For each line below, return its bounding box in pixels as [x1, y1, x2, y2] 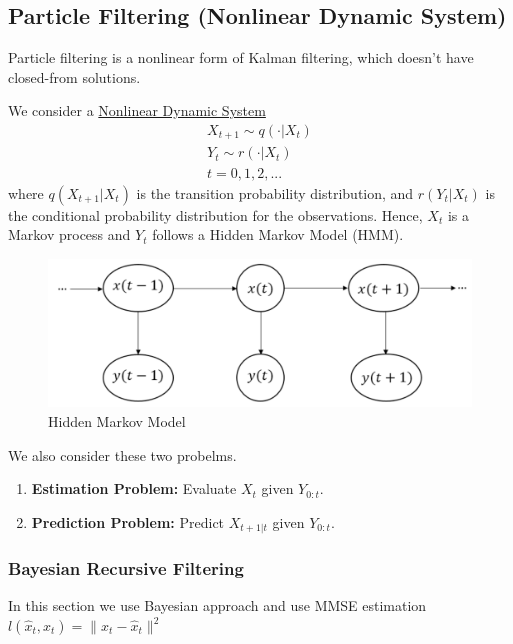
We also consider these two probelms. [8, 444, 237, 465]
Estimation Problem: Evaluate [31, 478, 237, 499]
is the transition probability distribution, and [136, 182, 414, 203]
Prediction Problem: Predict [31, 511, 225, 532]
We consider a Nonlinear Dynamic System [8, 100, 266, 121]
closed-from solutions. [8, 66, 141, 87]
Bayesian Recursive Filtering [8, 556, 244, 581]
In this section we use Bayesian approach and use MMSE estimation [8, 595, 427, 616]
